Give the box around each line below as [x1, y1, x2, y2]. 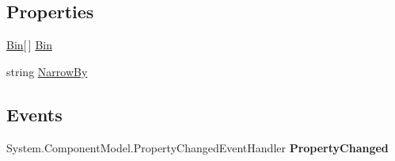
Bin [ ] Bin [6, 36, 52, 53]
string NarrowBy [6, 63, 88, 79]
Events [6, 102, 63, 126]
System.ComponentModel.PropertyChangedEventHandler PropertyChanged [6, 139, 389, 155]
